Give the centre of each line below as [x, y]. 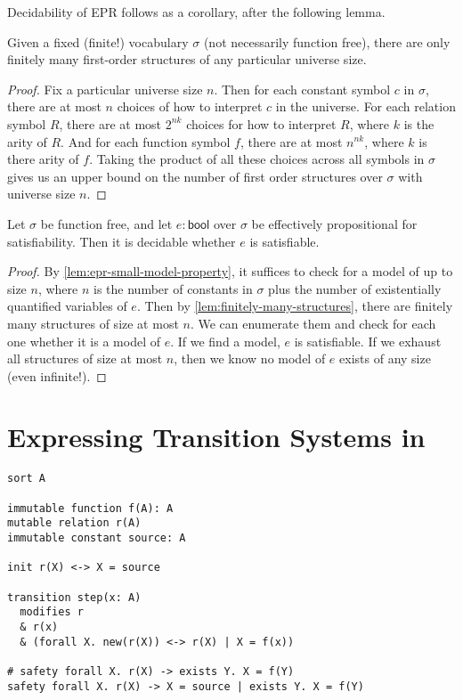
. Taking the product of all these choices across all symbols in [257, 159]
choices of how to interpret [190, 106]
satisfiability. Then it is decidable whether [122, 241]
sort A [26, 479]
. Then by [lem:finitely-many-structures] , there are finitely [295, 306]
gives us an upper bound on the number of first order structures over [195, 176]
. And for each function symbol [146, 141]
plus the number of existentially [355, 288]
